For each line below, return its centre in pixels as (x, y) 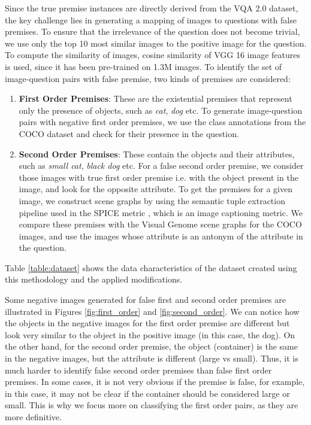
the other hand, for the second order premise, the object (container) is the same (151, 346)
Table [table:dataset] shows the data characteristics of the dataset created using (151, 267)
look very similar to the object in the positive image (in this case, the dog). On (150, 334)
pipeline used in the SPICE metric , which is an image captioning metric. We (161, 212)
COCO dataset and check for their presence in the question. (129, 133)
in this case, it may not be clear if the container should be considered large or (147, 393)
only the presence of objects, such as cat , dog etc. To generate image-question (161, 110)
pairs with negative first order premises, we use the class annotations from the (162, 122)
